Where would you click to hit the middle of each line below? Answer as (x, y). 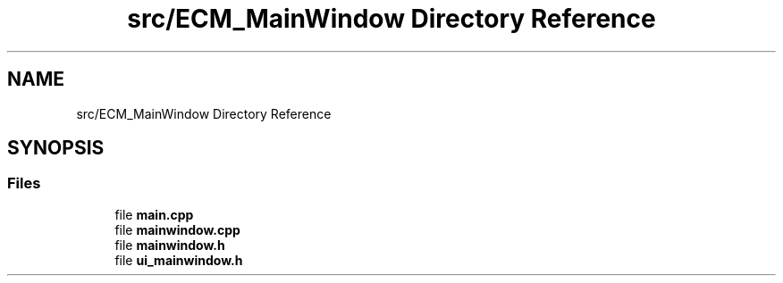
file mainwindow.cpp (177, 229)
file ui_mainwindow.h (179, 260)
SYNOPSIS (56, 148)
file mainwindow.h (170, 245)
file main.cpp (154, 214)
